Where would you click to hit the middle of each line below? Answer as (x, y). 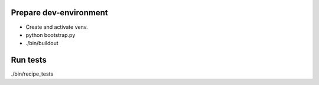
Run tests (29, 60)
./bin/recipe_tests (32, 74)
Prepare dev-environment (60, 13)
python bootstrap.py (51, 35)
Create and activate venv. (57, 27)
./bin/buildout (42, 43)
